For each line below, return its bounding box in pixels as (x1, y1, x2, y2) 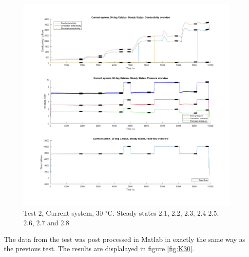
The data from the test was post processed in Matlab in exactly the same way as (4, 234, 246, 244)
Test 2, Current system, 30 (23, 208, 103, 218)
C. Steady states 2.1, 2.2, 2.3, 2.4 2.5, (107, 208, 219, 218)
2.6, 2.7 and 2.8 (23, 217, 70, 227)
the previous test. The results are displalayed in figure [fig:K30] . (4, 243, 194, 254)
